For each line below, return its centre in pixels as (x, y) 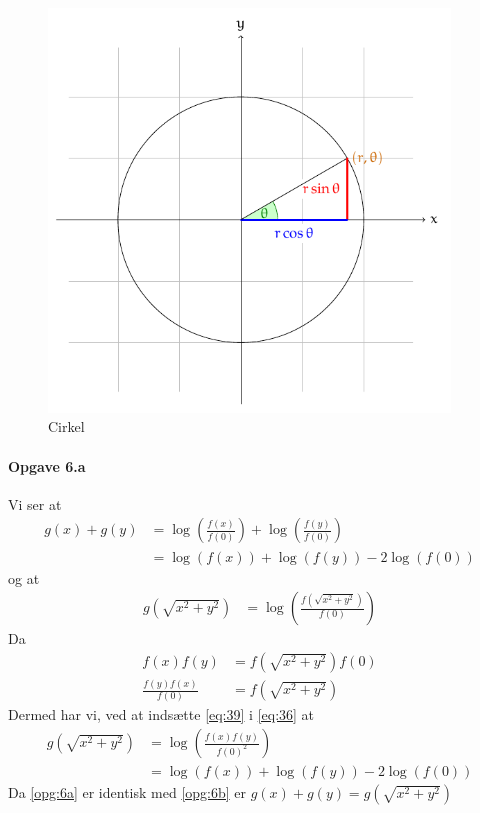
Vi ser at (35, 503)
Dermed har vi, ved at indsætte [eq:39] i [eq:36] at (161, 714)
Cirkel (66, 426)
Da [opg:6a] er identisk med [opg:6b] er (127, 792)
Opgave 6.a (47, 465)
